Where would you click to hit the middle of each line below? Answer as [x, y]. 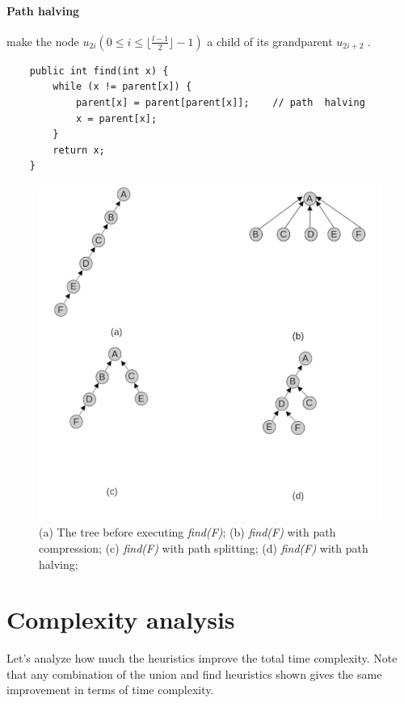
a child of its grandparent [270, 41]
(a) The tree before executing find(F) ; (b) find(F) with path [187, 532]
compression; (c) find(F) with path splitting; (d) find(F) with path [204, 547]
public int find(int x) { [99, 71]
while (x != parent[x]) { [122, 87]
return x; [79, 150]
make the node [43, 41]
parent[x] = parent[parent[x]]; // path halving [220, 102]
